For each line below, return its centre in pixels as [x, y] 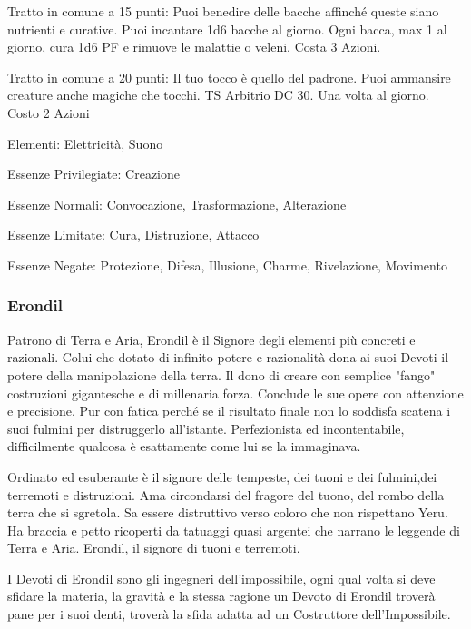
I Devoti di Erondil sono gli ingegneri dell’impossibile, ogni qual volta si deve [221, 578]
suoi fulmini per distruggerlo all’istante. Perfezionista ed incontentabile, [206, 428]
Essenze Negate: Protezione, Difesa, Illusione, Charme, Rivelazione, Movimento [227, 265]
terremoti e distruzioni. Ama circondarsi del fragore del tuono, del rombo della [226, 494]
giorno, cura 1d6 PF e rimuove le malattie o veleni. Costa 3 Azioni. [194, 47]
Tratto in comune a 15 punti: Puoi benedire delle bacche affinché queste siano [223, 11]
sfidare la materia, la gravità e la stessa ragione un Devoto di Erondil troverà [221, 596]
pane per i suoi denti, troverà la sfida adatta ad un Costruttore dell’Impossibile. [229, 614]
